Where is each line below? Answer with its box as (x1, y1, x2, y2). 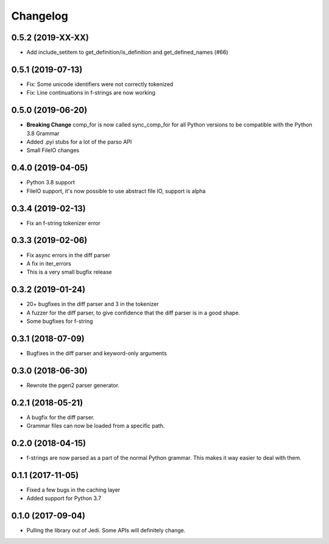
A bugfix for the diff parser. (26, 413, 95, 421)
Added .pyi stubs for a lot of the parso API (26, 138, 132, 146)
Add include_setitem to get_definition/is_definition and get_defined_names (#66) (26, 49, 228, 56)
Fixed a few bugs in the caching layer (26, 486, 121, 493)
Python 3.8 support (26, 179, 76, 186)
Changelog (11, 9, 68, 23)
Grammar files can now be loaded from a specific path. (26, 422, 165, 430)
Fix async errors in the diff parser (26, 251, 111, 259)
